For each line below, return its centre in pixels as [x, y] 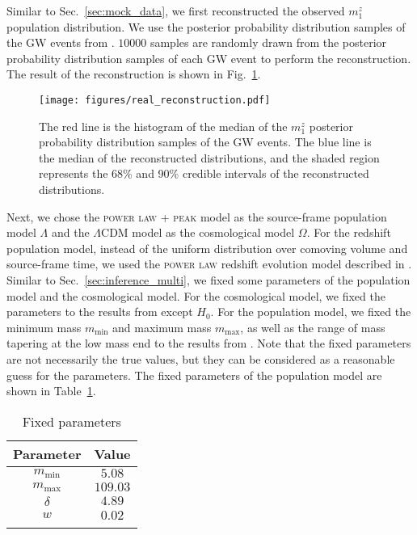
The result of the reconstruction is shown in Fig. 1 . [134, 74]
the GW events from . [61, 42]
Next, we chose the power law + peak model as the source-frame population [197, 216]
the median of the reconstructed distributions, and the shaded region [209, 157]
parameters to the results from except [100, 312]
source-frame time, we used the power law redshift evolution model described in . [209, 264]
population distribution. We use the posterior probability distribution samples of [206, 26]
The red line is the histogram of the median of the [163, 126]
